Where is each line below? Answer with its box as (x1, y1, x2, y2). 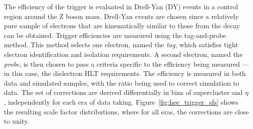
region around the (4, 11, 57, 21)
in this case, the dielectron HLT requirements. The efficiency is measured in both (4, 68, 246, 78)
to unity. (4, 116, 29, 126)
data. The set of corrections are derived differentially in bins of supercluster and (4, 87, 243, 97)
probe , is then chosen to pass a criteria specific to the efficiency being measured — (4, 58, 249, 69)
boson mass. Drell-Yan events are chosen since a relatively (65, 11, 239, 21)
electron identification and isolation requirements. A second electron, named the (4, 49, 243, 59)
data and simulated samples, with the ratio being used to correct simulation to (4, 77, 239, 88)
